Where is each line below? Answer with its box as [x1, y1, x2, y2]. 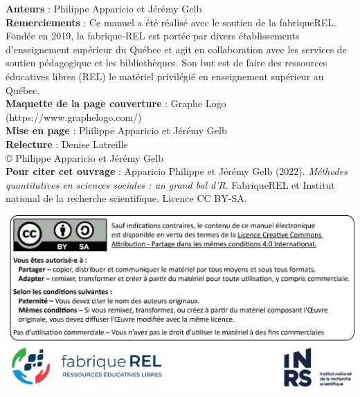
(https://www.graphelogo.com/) [6, 109, 142, 124]
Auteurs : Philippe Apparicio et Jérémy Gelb [6, 1, 202, 15]
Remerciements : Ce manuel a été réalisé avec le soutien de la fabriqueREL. [6, 15, 336, 29]
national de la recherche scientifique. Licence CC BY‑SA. [6, 191, 247, 205]
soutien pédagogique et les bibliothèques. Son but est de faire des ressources [6, 55, 327, 70]
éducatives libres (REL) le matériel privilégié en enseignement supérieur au [6, 68, 324, 83]
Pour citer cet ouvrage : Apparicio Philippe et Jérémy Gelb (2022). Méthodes [6, 164, 348, 178]
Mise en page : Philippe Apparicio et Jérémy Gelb [6, 123, 227, 138]
